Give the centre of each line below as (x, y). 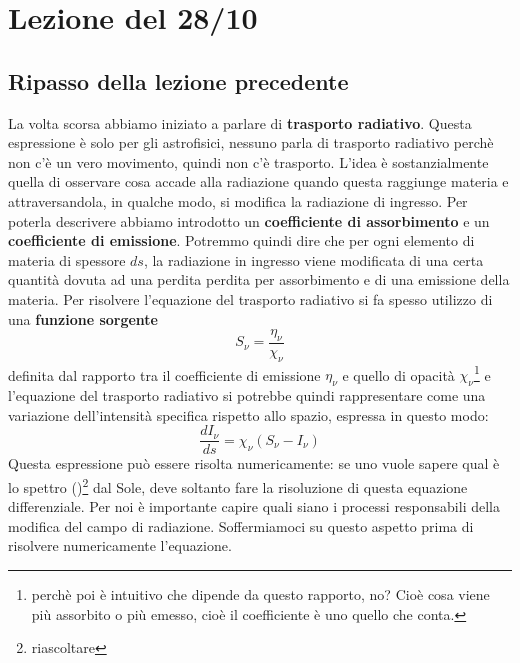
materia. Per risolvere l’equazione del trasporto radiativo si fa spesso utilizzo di (250, 298)
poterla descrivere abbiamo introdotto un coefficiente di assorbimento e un (249, 220)
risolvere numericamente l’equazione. (120, 545)
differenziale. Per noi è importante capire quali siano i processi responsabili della (254, 506)
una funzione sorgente (83, 318)
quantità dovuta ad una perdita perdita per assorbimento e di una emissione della (259, 279)
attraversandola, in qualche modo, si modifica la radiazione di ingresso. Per (238, 200)
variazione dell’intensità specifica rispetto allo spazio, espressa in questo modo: (248, 414)
